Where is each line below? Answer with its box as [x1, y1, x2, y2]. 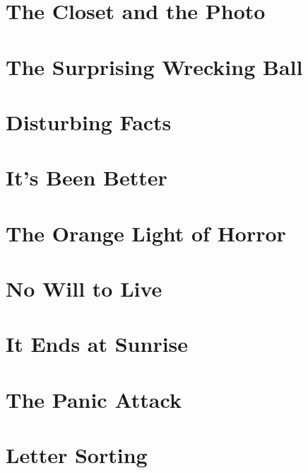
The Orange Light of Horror [6, 218, 286, 247]
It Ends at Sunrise [6, 329, 189, 358]
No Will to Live [6, 274, 162, 303]
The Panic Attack [6, 384, 182, 414]
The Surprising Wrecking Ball [6, 52, 303, 81]
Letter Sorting [6, 440, 148, 469]
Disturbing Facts [6, 107, 172, 136]
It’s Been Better [6, 163, 167, 192]
